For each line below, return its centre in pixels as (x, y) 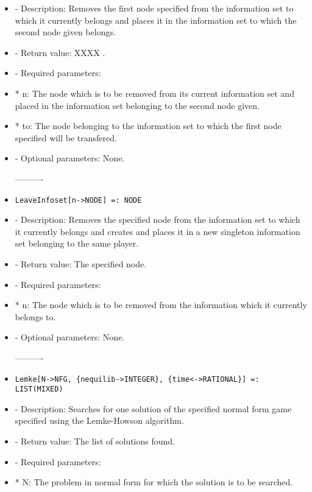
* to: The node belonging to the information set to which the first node (148, 126)
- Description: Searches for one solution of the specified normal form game (153, 408)
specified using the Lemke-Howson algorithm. (99, 420)
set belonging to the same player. (77, 243)
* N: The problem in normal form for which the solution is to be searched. (154, 482)
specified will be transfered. (66, 137)
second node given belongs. (65, 32)
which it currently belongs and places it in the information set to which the (156, 20)
